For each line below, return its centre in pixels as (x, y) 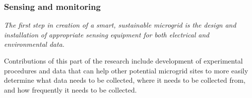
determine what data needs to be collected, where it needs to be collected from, (125, 80)
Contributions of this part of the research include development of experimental (124, 61)
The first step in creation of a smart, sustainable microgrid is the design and (120, 25)
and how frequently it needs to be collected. (70, 89)
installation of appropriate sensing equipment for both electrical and (107, 34)
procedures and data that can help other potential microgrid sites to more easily (126, 70)
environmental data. (34, 44)
